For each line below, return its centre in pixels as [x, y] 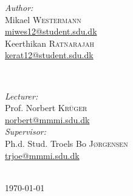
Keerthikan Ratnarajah [49, 43]
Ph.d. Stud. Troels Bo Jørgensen [66, 143]
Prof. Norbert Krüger [46, 108]
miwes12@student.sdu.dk [51, 31]
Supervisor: [26, 131]
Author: [19, 7]
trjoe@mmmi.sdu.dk [42, 155]
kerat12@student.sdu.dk [49, 55]
